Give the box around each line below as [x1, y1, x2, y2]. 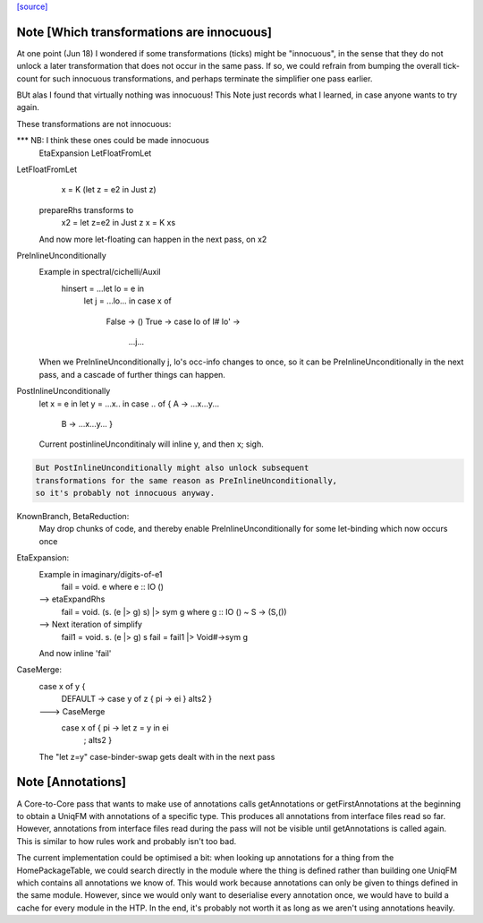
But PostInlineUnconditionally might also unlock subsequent [35, 463, 309, 474]
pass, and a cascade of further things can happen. [38, 369, 225, 380]
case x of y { [38, 680, 86, 691]
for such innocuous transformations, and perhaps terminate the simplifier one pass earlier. [39, 73, 373, 84]
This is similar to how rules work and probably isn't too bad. [16, 835, 237, 846]
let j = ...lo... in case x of [83, 295, 172, 306]
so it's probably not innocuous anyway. [35, 488, 215, 499]
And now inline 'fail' [38, 647, 112, 658]
